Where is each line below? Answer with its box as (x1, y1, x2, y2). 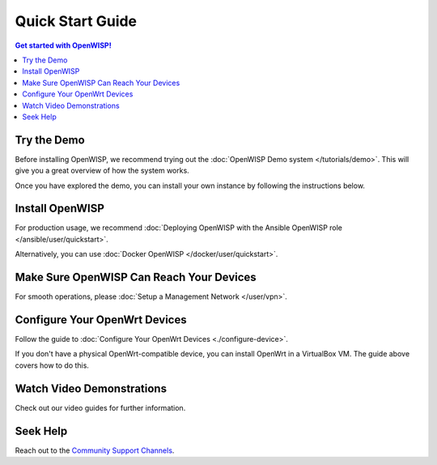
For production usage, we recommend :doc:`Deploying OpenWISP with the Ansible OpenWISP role (15, 223, 343, 232)
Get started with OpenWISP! (15, 41, 112, 50)
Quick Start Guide (15, 12, 138, 30)
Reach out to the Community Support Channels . (15, 446, 175, 455)
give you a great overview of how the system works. (15, 166, 189, 176)
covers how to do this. (15, 360, 89, 370)
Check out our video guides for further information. (15, 403, 186, 412)
